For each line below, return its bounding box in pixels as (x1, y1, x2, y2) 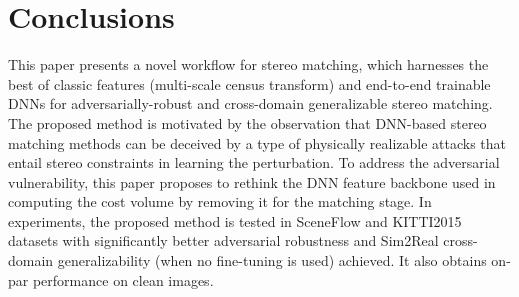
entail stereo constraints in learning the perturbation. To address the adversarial (8, 152, 500, 173)
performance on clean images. (32, 269, 214, 290)
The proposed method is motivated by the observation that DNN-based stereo (8, 112, 487, 133)
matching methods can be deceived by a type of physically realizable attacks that (8, 132, 507, 153)
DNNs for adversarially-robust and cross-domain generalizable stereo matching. (8, 93, 493, 114)
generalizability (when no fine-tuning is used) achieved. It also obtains (57, 250, 487, 271)
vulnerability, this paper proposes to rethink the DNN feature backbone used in (8, 171, 496, 192)
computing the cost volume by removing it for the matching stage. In (8, 191, 432, 212)
